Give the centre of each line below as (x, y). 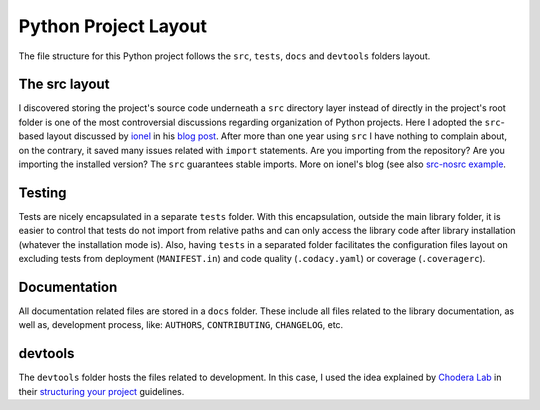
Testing (42, 192)
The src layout (64, 84)
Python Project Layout (112, 26)
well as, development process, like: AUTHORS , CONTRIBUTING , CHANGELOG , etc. (181, 325)
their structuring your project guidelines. (101, 391)
